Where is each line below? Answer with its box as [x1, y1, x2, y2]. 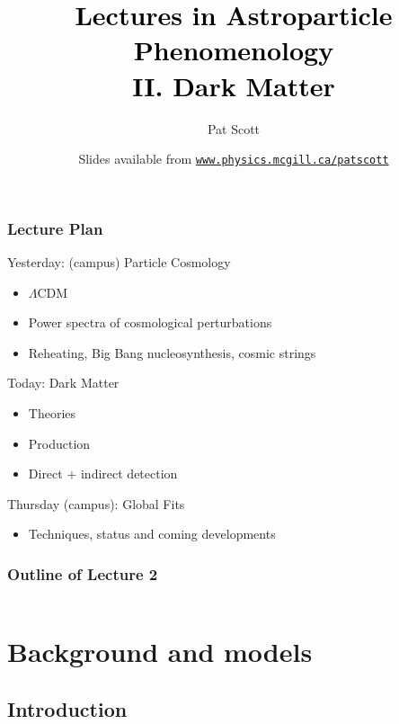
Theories [28, 404, 76, 423]
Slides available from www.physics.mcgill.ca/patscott [78, 149, 389, 168]
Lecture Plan [7, 217, 103, 239]
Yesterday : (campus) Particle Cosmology [7, 253, 231, 272]
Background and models [7, 633, 313, 670]
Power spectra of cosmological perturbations [28, 313, 272, 332]
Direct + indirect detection [28, 464, 178, 483]
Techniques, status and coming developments [28, 524, 276, 543]
